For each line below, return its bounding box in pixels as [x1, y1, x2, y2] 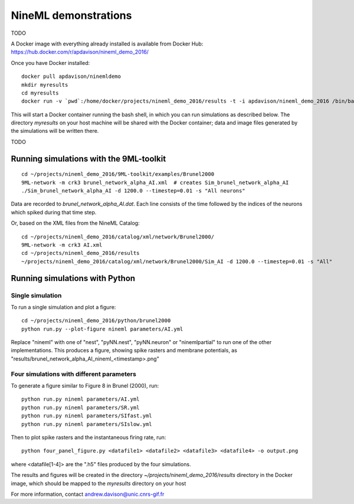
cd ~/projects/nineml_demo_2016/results [21, 250, 140, 257]
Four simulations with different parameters [11, 369, 137, 378]
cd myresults [21, 89, 59, 96]
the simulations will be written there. [11, 127, 99, 135]
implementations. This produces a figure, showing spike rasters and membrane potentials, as [11, 347, 237, 354]
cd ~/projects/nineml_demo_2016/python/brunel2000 [21, 318, 171, 324]
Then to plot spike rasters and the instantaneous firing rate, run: [11, 434, 166, 441]
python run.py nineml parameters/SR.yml [21, 404, 140, 411]
